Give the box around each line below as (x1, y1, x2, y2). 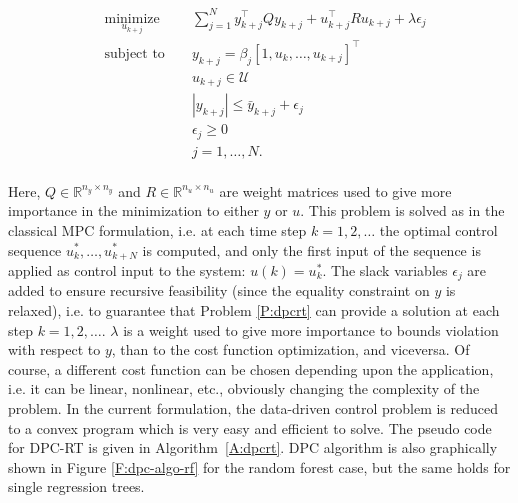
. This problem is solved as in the (300, 200, 505, 221)
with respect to (8, 339, 101, 360)
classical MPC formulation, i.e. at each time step (8, 219, 307, 240)
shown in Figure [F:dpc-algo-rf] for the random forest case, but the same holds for (8, 456, 511, 477)
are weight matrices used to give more (219, 180, 452, 201)
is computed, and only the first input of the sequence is (142, 239, 481, 260)
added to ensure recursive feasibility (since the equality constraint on (8, 280, 430, 301)
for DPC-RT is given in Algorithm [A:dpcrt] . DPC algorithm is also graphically (8, 437, 498, 458)
